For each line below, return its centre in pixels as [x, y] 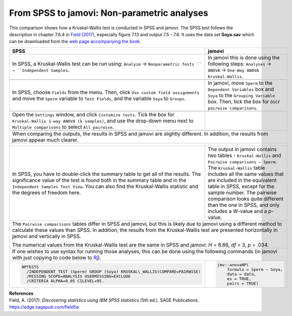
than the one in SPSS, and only [244, 205]
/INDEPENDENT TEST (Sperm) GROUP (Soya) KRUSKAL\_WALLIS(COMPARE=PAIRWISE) [114, 272]
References [21, 293]
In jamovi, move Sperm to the [240, 83]
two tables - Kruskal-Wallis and [244, 155]
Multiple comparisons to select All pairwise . [63, 127]
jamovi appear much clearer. [45, 140]
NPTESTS [30, 267]
